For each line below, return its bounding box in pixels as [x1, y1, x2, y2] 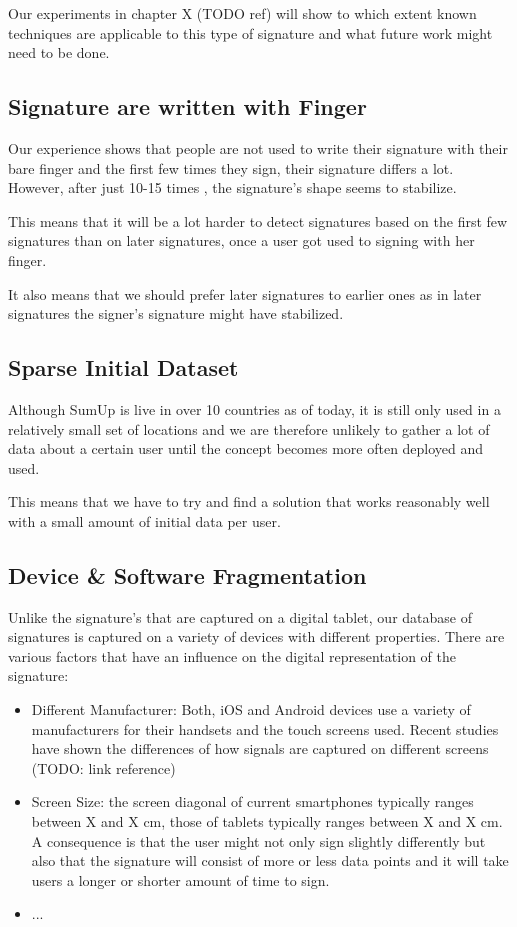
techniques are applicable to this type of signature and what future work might [8, 22, 493, 43]
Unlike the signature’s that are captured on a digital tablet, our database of [8, 606, 472, 627]
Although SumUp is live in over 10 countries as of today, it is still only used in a [8, 398, 501, 419]
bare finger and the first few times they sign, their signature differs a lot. [8, 157, 454, 178]
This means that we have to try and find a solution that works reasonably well [8, 491, 490, 512]
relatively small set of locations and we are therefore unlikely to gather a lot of [8, 418, 490, 439]
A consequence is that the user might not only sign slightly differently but [31, 830, 486, 851]
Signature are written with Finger [8, 91, 367, 122]
